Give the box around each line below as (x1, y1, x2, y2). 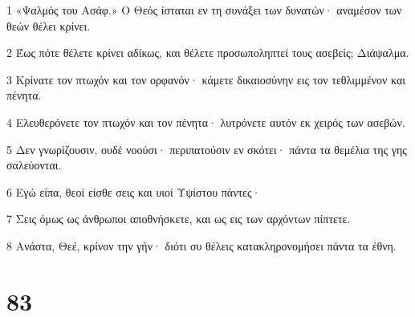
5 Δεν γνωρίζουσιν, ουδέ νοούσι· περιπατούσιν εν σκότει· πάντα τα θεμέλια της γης (6, 140, 407, 157)
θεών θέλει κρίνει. (6, 17, 91, 34)
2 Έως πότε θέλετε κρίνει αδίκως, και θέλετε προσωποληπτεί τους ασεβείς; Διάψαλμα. (6, 44, 409, 61)
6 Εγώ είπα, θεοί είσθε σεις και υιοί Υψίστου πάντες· (6, 183, 261, 200)
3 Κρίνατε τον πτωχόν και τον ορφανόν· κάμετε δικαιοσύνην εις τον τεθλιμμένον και (6, 71, 406, 87)
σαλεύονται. (6, 156, 62, 173)
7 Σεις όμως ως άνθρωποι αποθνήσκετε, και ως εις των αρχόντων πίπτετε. (6, 210, 351, 227)
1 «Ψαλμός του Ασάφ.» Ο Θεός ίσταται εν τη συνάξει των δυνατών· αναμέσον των (6, 2, 402, 18)
